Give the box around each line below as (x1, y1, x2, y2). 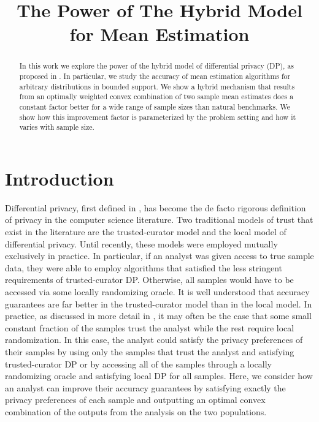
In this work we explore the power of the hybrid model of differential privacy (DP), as (19, 61, 294, 71)
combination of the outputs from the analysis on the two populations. (5, 405, 267, 418)
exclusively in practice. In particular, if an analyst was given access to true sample (5, 249, 314, 262)
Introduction (5, 165, 114, 190)
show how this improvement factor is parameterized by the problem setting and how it (19, 111, 296, 122)
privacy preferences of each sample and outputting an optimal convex (5, 393, 266, 406)
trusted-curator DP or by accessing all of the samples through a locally (5, 357, 272, 370)
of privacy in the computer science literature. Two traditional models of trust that (5, 213, 313, 226)
